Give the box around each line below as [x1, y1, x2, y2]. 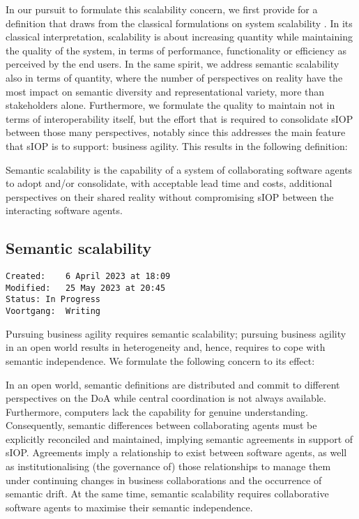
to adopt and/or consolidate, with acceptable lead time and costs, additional [6, 176, 333, 190]
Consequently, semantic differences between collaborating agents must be [6, 418, 317, 433]
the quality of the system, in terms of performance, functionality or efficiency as [6, 43, 346, 57]
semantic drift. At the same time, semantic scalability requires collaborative [6, 486, 329, 501]
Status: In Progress [6, 294, 101, 305]
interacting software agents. [6, 203, 123, 218]
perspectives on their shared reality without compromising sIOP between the [6, 189, 334, 204]
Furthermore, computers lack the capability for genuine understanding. [6, 404, 308, 419]
